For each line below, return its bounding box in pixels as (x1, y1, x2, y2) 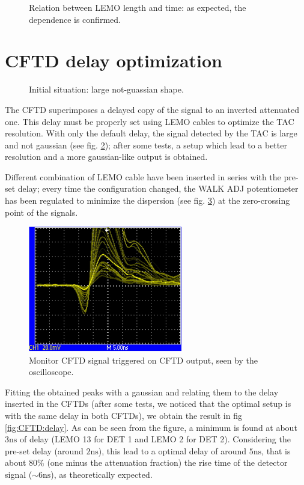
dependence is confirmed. (29, 13, 121, 25)
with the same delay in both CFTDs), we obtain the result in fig (5, 409, 242, 421)
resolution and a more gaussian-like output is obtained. (5, 150, 208, 163)
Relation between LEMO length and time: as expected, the (29, 1, 246, 13)
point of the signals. (5, 206, 78, 218)
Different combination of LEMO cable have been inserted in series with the (5, 170, 281, 183)
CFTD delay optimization (5, 48, 223, 73)
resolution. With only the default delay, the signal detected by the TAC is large (5, 127, 297, 139)
